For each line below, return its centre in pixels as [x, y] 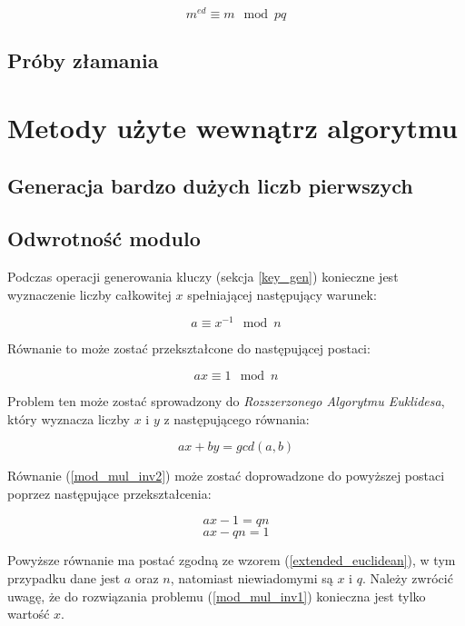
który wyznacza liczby [69, 418]
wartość [29, 614]
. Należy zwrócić [407, 578]
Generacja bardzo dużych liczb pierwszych [210, 185]
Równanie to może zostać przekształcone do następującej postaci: [189, 348]
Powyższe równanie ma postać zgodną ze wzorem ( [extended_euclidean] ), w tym [232, 560]
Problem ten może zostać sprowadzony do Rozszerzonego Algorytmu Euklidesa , [226, 401]
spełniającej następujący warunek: [282, 294]
